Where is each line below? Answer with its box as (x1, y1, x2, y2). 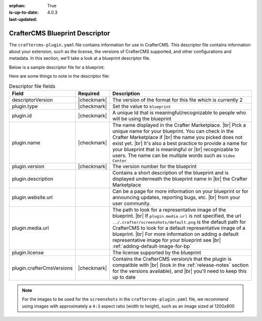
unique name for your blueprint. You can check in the (112, 128, 234, 135)
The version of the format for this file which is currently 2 (112, 97, 243, 103)
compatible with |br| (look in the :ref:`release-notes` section (112, 262, 249, 269)
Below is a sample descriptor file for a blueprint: (9, 64, 105, 70)
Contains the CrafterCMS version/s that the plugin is (112, 255, 232, 262)
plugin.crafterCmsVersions (12, 265, 73, 271)
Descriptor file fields (9, 83, 56, 89)
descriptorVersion (12, 97, 53, 103)
